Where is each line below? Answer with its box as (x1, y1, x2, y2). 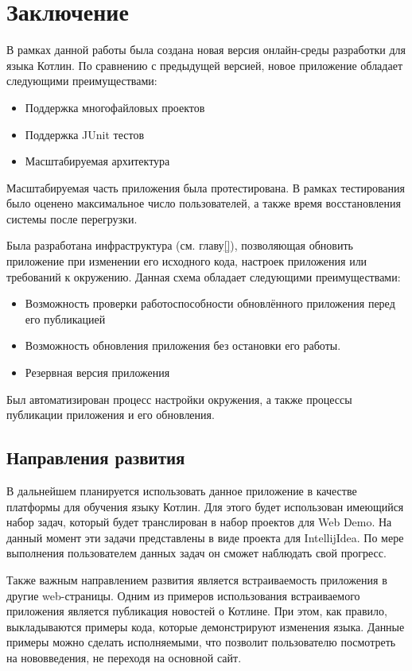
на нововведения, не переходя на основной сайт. (6, 649, 242, 665)
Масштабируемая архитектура (25, 153, 170, 169)
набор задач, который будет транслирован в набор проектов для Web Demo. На (6, 514, 392, 530)
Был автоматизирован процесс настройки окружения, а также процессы (6, 390, 352, 407)
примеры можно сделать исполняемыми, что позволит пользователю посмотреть (6, 634, 396, 650)
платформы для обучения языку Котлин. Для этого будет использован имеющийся (6, 498, 404, 514)
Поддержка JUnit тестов (25, 126, 145, 142)
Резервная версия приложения (25, 364, 170, 381)
